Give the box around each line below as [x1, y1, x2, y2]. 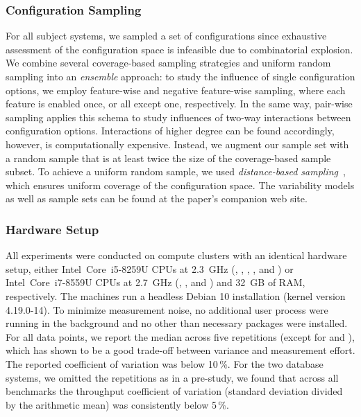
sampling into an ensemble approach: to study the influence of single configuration [6, 69, 355, 83]
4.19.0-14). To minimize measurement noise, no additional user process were [6, 302, 328, 317]
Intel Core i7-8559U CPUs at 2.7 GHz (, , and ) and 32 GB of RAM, [6, 275, 305, 290]
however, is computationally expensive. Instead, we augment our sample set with [6, 136, 349, 151]
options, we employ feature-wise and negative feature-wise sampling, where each [6, 82, 346, 97]
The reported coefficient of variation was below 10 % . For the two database [6, 356, 324, 371]
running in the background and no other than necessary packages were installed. [6, 316, 348, 330]
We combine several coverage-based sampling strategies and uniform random [6, 55, 331, 70]
